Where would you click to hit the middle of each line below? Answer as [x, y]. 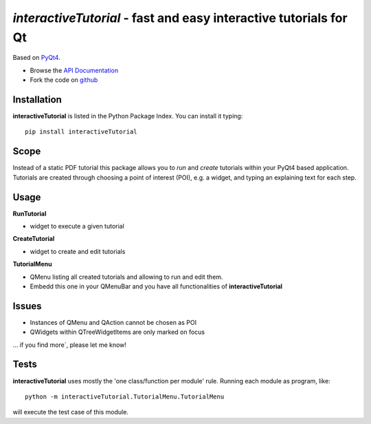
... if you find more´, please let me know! [70, 345]
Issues [27, 306]
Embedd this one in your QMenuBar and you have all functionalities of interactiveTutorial [156, 286]
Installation [37, 99]
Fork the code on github [64, 80]
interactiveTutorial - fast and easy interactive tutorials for [180, 18]
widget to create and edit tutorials [78, 251]
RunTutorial [30, 213]
